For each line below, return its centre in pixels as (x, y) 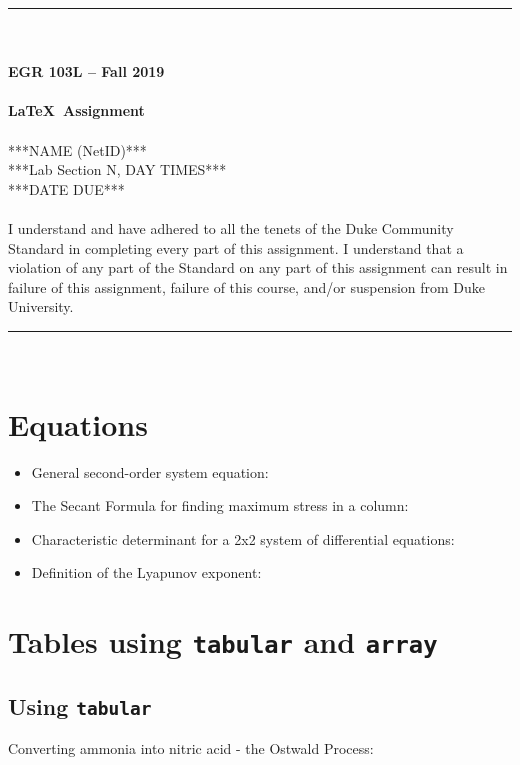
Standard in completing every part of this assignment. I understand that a (236, 247)
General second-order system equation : (150, 471)
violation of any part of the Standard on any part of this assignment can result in (258, 267)
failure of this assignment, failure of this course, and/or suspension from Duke (247, 286)
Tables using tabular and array (223, 641)
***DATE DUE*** (66, 188)
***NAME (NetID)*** (77, 149)
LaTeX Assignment (76, 110)
